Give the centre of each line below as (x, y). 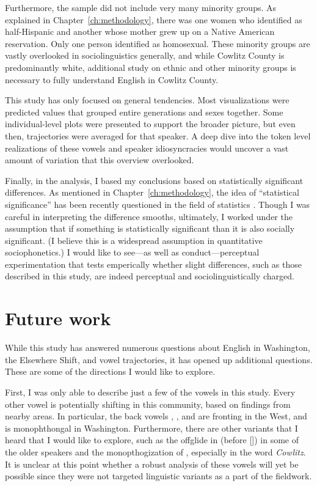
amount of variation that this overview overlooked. (100, 160)
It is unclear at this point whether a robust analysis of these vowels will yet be (152, 464)
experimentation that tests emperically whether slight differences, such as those (153, 264)
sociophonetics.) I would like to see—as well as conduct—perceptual (132, 252)
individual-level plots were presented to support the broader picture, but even (150, 124)
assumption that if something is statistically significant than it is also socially (150, 228)
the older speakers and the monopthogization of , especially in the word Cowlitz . (155, 451)
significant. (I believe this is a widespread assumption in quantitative (134, 240)
